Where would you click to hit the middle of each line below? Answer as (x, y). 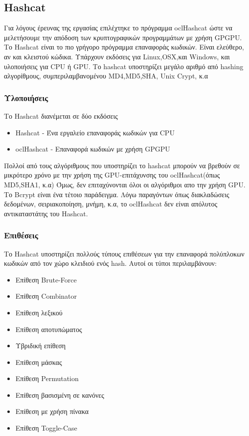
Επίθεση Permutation (47, 378)
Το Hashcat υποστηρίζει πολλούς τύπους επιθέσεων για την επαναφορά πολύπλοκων (124, 253)
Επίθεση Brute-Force (46, 279)
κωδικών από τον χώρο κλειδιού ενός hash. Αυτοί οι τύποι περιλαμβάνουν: (110, 263)
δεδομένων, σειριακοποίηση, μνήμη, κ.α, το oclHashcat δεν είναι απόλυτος (111, 204)
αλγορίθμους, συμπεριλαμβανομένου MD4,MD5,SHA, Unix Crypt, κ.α (106, 76)
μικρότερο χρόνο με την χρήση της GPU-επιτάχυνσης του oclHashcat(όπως (112, 175)
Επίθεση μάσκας (39, 362)
